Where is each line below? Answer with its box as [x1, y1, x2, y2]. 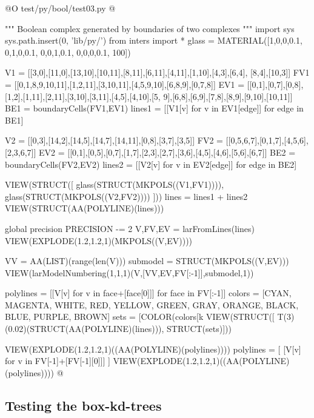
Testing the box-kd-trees [5, 396, 162, 414]
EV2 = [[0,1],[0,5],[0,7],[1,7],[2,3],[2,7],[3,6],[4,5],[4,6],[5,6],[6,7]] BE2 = [39, 145, 296, 158]
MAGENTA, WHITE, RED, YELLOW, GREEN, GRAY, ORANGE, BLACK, [5, 298, 299, 311]
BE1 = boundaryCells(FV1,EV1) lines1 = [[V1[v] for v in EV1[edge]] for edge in [5, 102, 304, 114]
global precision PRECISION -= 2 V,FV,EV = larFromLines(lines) [5, 222, 255, 234]
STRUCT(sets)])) [167, 322, 232, 335]
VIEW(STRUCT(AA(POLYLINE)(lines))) [5, 202, 164, 214]
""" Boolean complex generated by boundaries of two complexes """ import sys [5, 22, 295, 35]
